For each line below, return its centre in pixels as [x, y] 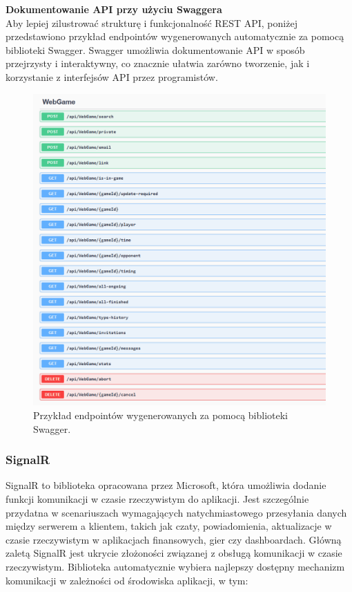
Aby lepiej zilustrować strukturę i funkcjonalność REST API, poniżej [151, 22]
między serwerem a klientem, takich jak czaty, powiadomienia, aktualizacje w [169, 526]
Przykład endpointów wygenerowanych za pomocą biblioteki [160, 415]
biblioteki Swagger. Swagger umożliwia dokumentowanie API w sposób [155, 49]
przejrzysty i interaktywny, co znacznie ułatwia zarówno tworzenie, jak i [158, 63]
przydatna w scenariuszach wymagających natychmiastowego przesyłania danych [176, 512]
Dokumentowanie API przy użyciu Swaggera [114, 9]
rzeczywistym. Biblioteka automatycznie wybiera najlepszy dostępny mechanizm [175, 566]
